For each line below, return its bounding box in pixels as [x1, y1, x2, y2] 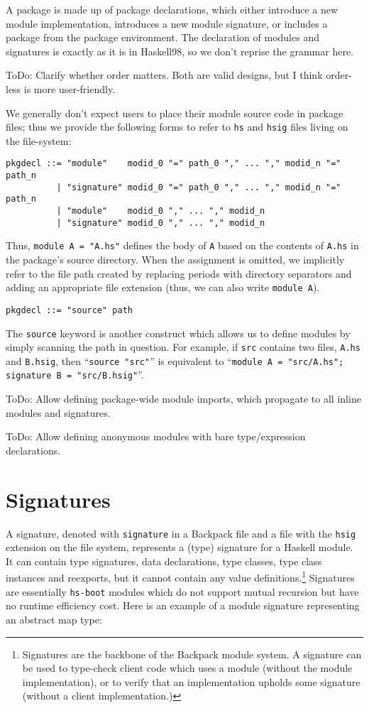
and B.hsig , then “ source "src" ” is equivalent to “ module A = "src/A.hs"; [6, 353, 344, 368]
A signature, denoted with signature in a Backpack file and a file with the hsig [6, 525, 356, 540]
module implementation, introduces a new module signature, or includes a [6, 16, 328, 31]
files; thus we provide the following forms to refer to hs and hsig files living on [6, 119, 348, 134]
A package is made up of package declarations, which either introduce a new [6, 2, 338, 16]
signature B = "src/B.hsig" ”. [6, 367, 144, 382]
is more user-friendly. [23, 81, 116, 96]
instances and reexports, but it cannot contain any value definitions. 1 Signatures [6, 568, 355, 585]
